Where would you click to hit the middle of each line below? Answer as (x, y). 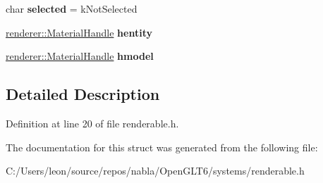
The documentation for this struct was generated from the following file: (162, 147)
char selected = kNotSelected (72, 8)
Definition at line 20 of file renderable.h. (92, 123)
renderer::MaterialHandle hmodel (80, 56)
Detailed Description (83, 94)
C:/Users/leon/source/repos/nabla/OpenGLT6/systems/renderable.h (155, 171)
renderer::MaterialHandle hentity (79, 32)
